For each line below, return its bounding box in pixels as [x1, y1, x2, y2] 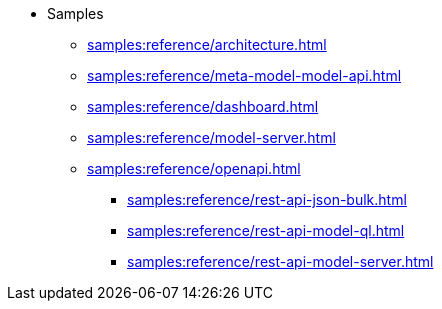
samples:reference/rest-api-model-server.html [127, 253, 434, 270]
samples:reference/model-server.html [87, 129, 336, 146]
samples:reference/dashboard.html [87, 98, 319, 115]
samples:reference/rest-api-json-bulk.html [127, 191, 407, 208]
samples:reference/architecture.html [87, 36, 327, 53]
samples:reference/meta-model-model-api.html [87, 67, 402, 84]
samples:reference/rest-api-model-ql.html [127, 222, 405, 239]
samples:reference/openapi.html [87, 160, 301, 177]
